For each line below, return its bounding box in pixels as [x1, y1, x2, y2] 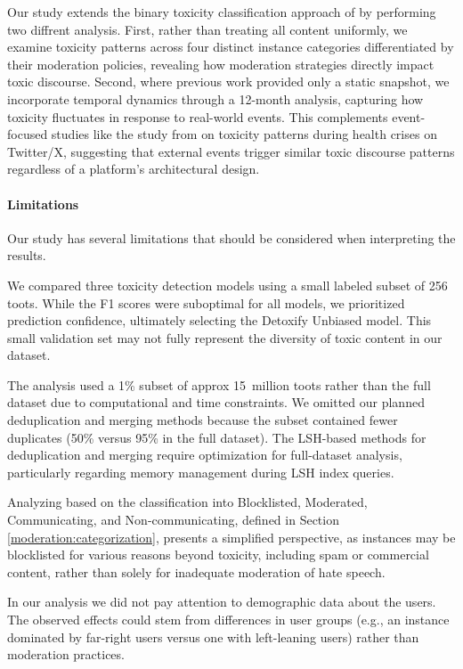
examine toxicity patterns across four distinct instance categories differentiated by [7, 37, 454, 56]
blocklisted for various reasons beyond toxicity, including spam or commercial [7, 545, 429, 564]
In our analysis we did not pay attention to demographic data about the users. [7, 592, 436, 611]
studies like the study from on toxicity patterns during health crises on [51, 125, 437, 143]
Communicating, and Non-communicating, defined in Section [7, 510, 339, 529]
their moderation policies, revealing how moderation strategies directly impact [7, 54, 435, 73]
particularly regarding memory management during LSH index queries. [7, 462, 394, 481]
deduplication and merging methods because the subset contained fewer [7, 411, 398, 429]
